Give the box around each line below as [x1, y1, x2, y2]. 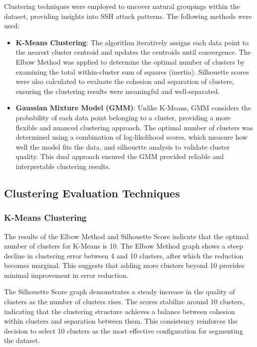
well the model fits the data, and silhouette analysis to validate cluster [15, 141, 230, 152]
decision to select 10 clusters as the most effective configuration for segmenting [4, 325, 243, 336]
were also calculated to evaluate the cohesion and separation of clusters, [15, 76, 234, 87]
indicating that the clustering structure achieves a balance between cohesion [4, 306, 235, 316]
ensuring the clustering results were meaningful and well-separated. [15, 86, 220, 96]
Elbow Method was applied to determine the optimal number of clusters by [15, 56, 245, 67]
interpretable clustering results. [15, 161, 111, 171]
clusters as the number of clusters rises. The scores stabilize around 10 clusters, [4, 296, 245, 307]
